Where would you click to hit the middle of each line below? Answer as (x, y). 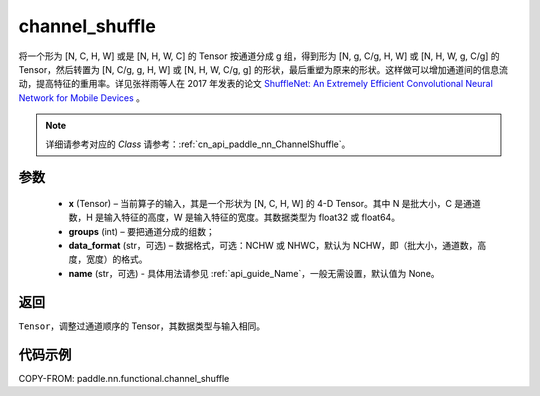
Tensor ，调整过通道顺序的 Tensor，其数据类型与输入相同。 (141, 326)
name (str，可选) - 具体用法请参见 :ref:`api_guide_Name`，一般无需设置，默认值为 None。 (254, 273)
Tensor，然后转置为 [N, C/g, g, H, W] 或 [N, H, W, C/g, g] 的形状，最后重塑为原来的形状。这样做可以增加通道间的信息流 (263, 69)
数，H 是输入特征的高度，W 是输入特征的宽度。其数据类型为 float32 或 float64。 (234, 217)
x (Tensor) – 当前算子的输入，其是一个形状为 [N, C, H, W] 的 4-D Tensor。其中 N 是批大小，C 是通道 (275, 203)
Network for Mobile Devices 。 (81, 97)
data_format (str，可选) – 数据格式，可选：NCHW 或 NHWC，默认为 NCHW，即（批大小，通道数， (273, 246)
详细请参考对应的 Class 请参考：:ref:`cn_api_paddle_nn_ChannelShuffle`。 (198, 144)
